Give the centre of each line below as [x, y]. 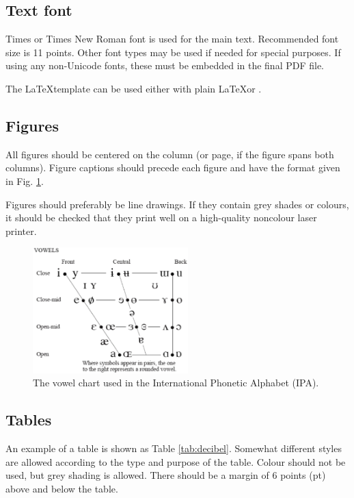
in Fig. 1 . [25, 180]
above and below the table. [62, 489]
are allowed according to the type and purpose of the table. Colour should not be [176, 461]
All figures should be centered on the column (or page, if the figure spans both [170, 154]
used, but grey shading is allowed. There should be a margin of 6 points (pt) [166, 475]
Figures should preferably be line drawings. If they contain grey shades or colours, [177, 204]
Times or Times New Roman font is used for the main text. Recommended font [172, 39]
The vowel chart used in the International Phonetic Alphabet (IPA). [176, 383]
